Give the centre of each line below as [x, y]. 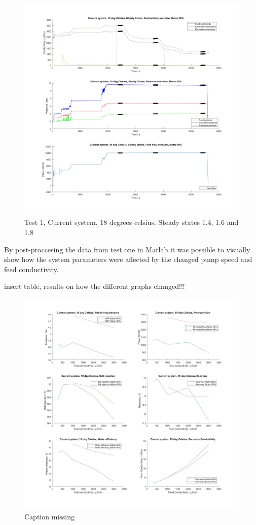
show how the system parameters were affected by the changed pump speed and [128, 259]
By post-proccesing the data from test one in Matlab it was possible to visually [127, 249]
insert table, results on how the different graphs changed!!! [95, 286]
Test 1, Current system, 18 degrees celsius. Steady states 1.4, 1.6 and [132, 222]
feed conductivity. [31, 269]
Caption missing [49, 517]
